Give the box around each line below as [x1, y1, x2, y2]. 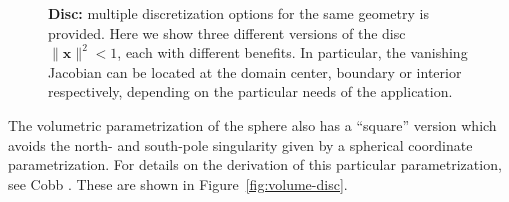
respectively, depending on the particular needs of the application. [48, 81, 453, 102]
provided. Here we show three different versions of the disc [48, 22, 406, 43]
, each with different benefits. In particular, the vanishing [117, 42, 468, 63]
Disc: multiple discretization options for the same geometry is [48, 3, 429, 23]
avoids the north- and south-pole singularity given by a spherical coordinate [8, 134, 473, 155]
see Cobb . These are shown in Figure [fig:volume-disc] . [8, 173, 348, 194]
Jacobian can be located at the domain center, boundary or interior [48, 61, 462, 82]
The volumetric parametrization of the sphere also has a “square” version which [8, 114, 497, 135]
